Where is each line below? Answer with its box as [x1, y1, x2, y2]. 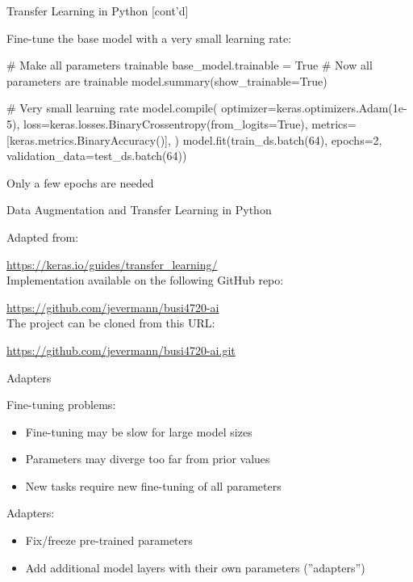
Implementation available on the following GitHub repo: [6, 272, 284, 289]
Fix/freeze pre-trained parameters [25, 532, 193, 549]
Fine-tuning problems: [6, 396, 116, 413]
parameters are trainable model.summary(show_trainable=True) [6, 72, 327, 89]
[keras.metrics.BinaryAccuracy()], [6, 131, 171, 148]
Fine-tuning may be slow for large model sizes [25, 423, 252, 440]
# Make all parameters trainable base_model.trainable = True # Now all [6, 57, 373, 74]
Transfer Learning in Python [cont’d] [6, 2, 189, 19]
